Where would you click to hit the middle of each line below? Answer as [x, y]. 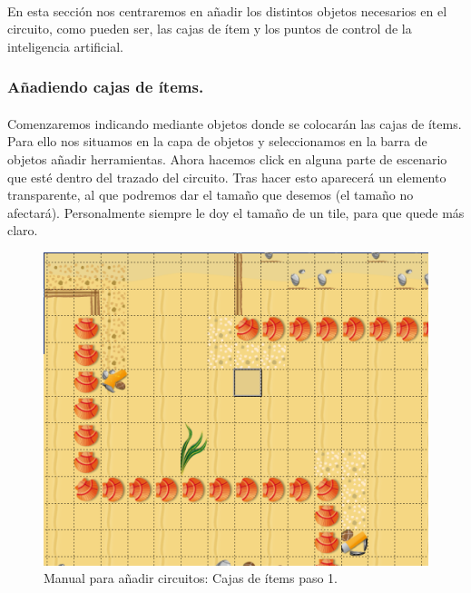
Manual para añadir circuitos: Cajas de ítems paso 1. [191, 578]
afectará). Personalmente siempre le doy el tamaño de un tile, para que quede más [236, 212]
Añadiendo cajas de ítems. [106, 87]
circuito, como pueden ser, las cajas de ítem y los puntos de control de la [210, 29]
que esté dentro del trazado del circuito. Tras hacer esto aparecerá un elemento [227, 177]
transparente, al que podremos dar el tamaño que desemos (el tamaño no [211, 195]
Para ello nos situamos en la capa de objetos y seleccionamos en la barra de [217, 141]
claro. [23, 230]
